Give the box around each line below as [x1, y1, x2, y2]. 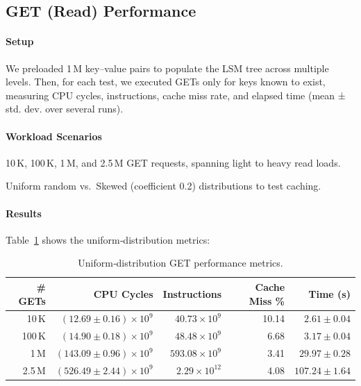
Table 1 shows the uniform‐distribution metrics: [6, 232, 210, 246]
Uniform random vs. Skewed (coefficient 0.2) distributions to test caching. [6, 178, 321, 193]
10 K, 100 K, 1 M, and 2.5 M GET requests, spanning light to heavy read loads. [6, 155, 341, 169]
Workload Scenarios [6, 128, 102, 143]
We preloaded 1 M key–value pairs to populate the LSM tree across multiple [6, 60, 329, 75]
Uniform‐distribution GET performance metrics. [78, 255, 283, 270]
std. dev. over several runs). [6, 101, 124, 116]
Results [6, 205, 42, 220]
